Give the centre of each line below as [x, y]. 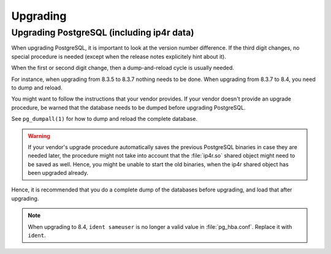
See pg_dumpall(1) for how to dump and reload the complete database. [104, 119]
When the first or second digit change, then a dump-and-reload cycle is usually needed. [123, 68]
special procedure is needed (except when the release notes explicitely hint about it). [119, 56]
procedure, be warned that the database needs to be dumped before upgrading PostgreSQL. [128, 107]
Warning [39, 136]
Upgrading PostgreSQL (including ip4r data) [103, 33]
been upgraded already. [58, 173]
